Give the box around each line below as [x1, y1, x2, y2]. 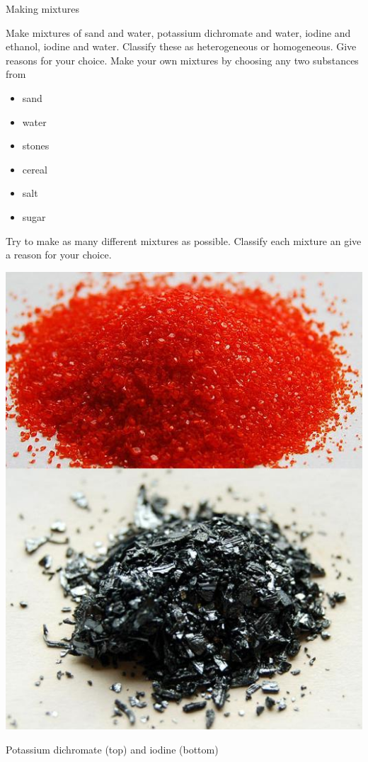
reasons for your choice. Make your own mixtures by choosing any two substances [6, 52, 359, 67]
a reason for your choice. [6, 247, 112, 262]
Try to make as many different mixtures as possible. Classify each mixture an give [6, 233, 362, 248]
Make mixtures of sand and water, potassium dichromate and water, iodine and [6, 25, 351, 40]
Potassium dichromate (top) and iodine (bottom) [6, 742, 219, 757]
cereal [22, 161, 47, 176]
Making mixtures [6, 1, 79, 16]
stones [22, 138, 50, 153]
